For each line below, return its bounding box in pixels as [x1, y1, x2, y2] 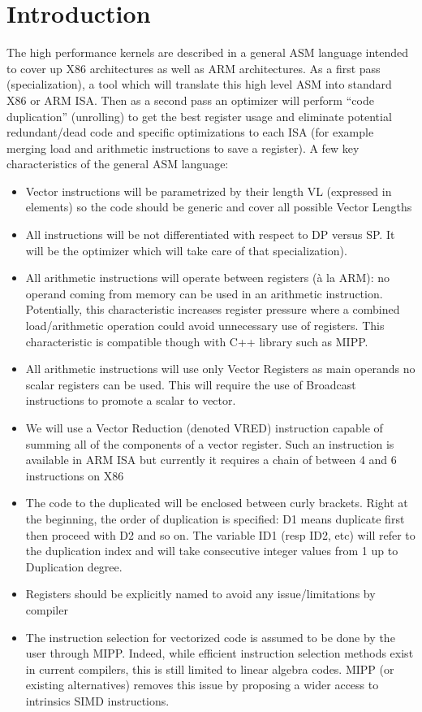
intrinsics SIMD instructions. [25, 692, 170, 709]
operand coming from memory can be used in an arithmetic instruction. [25, 284, 383, 302]
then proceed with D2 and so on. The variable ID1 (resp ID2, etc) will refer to [25, 526, 416, 543]
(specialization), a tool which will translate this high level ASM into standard [6, 76, 392, 93]
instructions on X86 [25, 467, 124, 484]
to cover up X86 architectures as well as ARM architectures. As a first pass [6, 59, 381, 76]
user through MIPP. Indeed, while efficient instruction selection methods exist [25, 645, 414, 662]
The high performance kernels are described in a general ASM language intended [6, 44, 409, 61]
